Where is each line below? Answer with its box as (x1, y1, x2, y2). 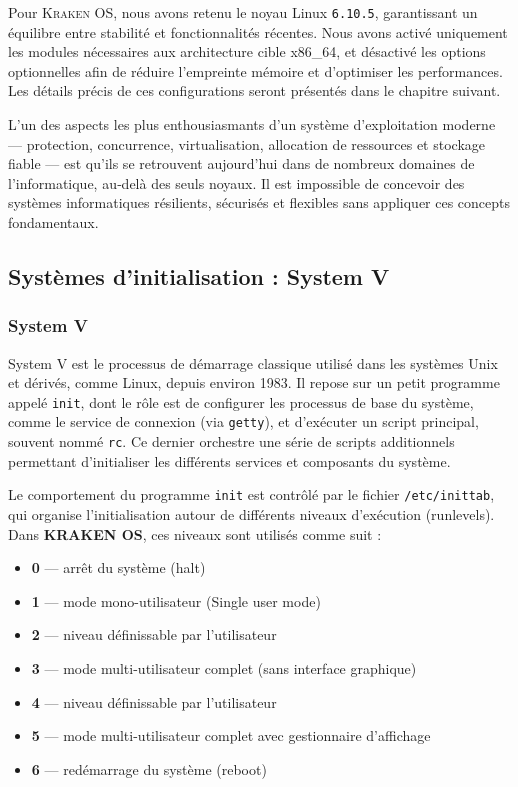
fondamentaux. (8, 212, 99, 232)
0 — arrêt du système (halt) (31, 557, 206, 578)
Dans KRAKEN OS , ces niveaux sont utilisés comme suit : (8, 523, 382, 544)
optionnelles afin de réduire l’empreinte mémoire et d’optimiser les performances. (8, 60, 503, 81)
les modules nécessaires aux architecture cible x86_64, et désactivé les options (8, 41, 486, 62)
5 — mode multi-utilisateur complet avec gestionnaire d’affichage (31, 725, 431, 746)
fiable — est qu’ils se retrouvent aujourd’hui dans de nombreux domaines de (8, 153, 475, 174)
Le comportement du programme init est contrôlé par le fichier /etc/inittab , (8, 484, 495, 505)
